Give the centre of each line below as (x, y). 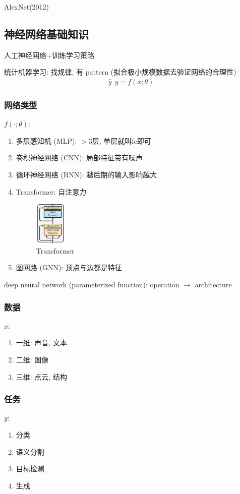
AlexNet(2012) (27, 7)
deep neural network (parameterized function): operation (92, 284)
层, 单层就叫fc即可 (122, 140)
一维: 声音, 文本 (41, 343)
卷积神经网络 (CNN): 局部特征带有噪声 (79, 158)
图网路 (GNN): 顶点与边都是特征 (69, 267)
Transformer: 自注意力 (51, 191)
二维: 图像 (32, 359)
